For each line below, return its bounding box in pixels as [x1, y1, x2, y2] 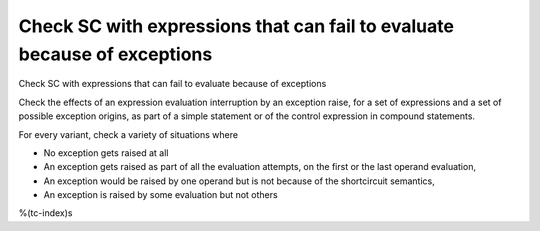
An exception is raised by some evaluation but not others [43, 189, 279, 201]
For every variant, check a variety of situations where [18, 128, 239, 140]
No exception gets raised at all [43, 146, 169, 159]
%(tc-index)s [18, 207, 73, 219]
